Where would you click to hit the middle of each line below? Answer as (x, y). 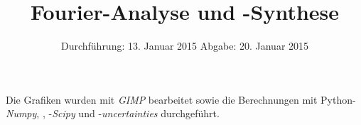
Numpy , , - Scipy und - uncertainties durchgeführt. (113, 113)
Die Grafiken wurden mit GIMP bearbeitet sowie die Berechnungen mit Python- (181, 99)
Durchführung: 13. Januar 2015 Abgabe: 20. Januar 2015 (185, 46)
